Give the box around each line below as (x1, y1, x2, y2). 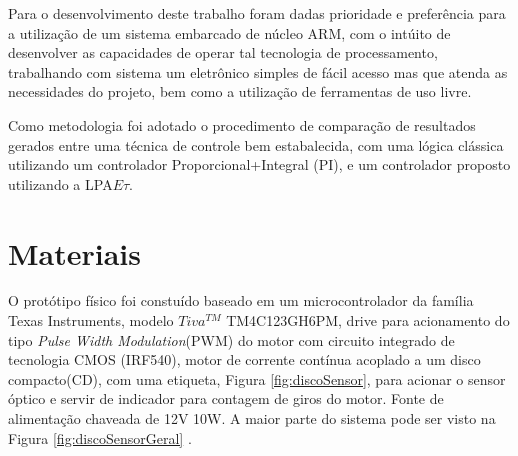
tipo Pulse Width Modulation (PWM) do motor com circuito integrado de (8, 329, 455, 350)
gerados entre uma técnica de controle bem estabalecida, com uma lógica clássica (8, 134, 504, 155)
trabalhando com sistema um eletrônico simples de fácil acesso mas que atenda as (8, 61, 508, 82)
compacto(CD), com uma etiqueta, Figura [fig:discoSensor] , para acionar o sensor (8, 368, 506, 389)
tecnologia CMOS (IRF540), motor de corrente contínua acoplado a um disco (8, 349, 481, 370)
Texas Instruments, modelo (8, 310, 174, 331)
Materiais (8, 232, 142, 273)
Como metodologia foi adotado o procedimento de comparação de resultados (8, 114, 476, 135)
